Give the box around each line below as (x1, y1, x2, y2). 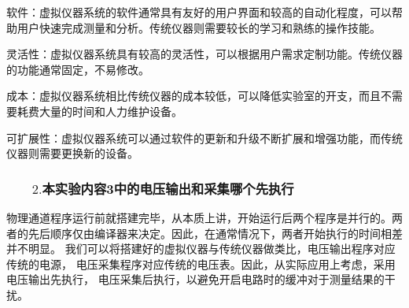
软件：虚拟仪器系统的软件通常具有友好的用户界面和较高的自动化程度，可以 (6, 4, 392, 20)
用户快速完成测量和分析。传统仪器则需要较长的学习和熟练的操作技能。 (17, 19, 381, 35)
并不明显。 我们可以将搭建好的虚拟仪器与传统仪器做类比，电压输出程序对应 (6, 240, 396, 257)
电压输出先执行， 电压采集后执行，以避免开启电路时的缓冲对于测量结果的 (6, 271, 385, 288)
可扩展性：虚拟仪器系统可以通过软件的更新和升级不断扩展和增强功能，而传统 (6, 129, 403, 146)
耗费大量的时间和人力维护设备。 (17, 102, 182, 119)
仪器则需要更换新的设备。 (6, 145, 138, 161)
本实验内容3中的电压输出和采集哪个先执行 (42, 178, 294, 198)
